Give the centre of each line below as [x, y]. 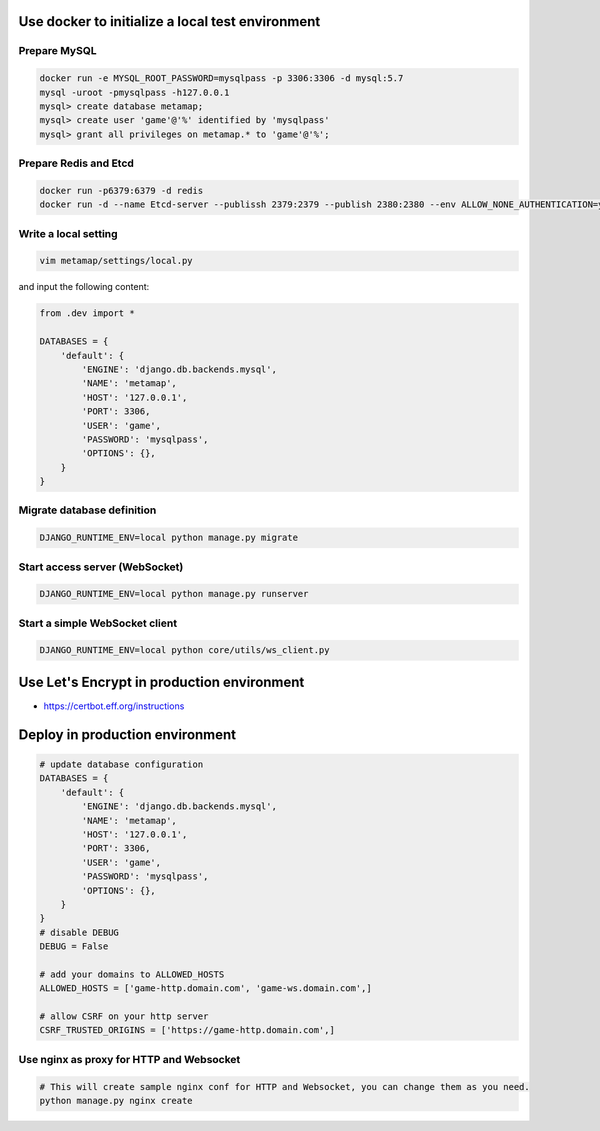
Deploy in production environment [127, 734]
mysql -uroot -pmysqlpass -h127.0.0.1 [134, 92]
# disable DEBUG [79, 932]
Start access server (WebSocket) [101, 567]
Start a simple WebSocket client [98, 623]
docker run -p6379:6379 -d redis [121, 190]
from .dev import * [87, 313]
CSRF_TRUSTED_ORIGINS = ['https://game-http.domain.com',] [187, 1030]
